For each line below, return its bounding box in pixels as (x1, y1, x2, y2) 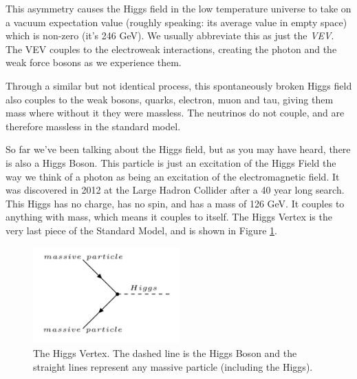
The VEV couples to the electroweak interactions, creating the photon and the (6, 41, 337, 56)
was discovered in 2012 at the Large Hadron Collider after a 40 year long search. (6, 183, 345, 197)
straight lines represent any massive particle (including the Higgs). (33, 359, 313, 373)
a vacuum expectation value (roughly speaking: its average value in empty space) (6, 14, 347, 29)
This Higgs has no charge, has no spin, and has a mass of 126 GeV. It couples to (6, 196, 345, 210)
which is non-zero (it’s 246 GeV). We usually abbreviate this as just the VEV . (6, 28, 334, 43)
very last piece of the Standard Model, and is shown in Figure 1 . (6, 223, 277, 237)
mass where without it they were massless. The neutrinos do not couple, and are (6, 105, 345, 120)
